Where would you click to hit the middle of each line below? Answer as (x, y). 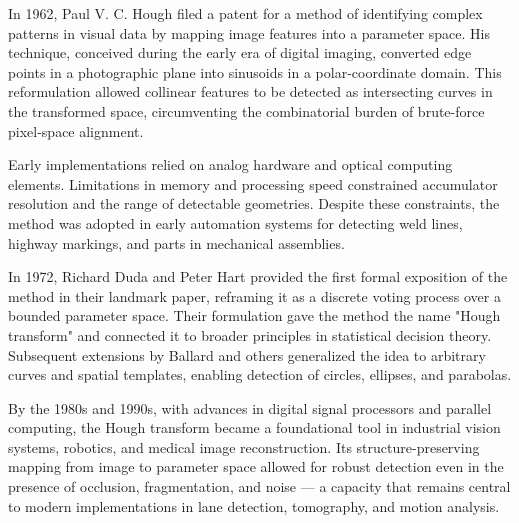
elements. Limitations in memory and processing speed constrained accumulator (253, 183)
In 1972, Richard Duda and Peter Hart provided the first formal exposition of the (258, 276)
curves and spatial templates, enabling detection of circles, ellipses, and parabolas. (260, 374)
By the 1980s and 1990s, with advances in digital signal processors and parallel (250, 407)
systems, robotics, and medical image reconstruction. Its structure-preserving (244, 446)
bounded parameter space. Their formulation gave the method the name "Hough (254, 315)
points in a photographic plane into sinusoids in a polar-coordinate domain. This (255, 71)
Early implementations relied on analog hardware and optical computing (230, 164)
